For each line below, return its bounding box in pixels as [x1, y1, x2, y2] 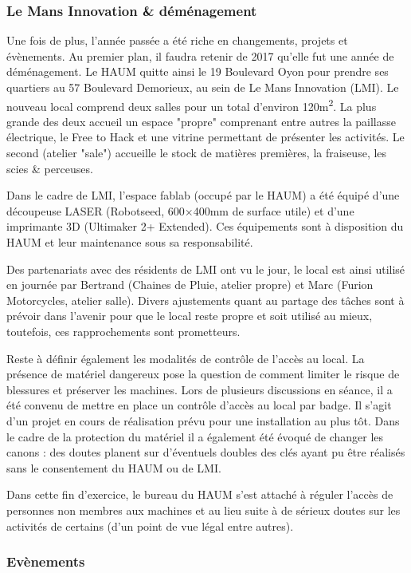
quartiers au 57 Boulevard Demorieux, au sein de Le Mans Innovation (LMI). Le [6, 79, 399, 95]
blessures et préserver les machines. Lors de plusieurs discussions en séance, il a [6, 381, 393, 397]
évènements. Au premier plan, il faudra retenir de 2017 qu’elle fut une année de [6, 47, 394, 64]
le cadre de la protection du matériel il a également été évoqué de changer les [6, 428, 384, 445]
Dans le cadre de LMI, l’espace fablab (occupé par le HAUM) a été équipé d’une [6, 187, 400, 204]
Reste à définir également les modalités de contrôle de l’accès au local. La [6, 350, 365, 366]
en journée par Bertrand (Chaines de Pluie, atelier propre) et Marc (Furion [6, 276, 374, 293]
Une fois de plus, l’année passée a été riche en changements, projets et [6, 32, 348, 49]
